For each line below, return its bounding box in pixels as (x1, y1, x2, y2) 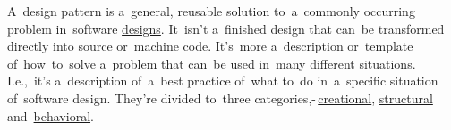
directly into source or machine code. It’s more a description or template (7, 37, 413, 55)
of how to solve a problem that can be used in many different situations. (7, 53, 416, 72)
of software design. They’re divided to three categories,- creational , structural (7, 88, 433, 107)
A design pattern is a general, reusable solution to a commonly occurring (7, 2, 415, 20)
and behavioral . (7, 106, 94, 125)
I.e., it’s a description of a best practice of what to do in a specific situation (7, 71, 438, 90)
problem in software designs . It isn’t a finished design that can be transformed (7, 19, 445, 37)
